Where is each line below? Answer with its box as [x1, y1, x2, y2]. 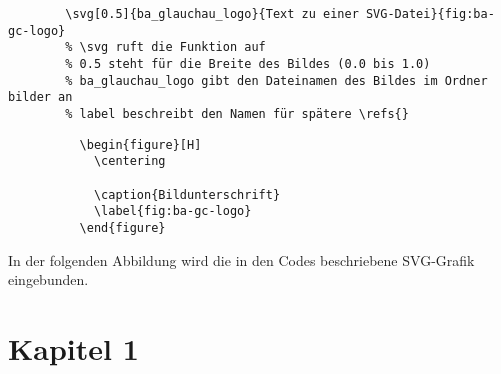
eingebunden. [8, 269, 89, 290]
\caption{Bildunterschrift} [93, 187, 281, 202]
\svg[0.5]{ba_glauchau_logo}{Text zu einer [65, 7, 359, 21]
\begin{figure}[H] [79, 137, 202, 152]
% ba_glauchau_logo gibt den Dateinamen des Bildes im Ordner [65, 73, 488, 88]
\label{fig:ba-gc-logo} [93, 204, 252, 219]
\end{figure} [79, 220, 166, 235]
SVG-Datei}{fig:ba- [365, 7, 495, 21]
